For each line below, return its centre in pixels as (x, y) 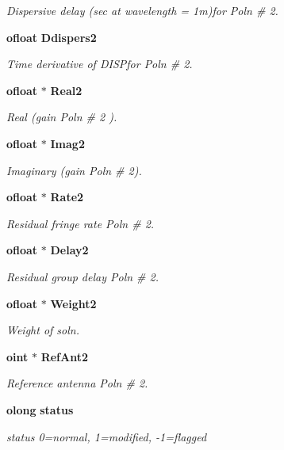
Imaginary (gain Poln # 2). (74, 170)
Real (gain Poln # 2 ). (62, 117)
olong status (40, 409)
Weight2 (73, 303)
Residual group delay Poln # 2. (83, 276)
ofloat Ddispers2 (52, 37)
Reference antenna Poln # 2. (77, 383)
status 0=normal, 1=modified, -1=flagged (107, 436)
